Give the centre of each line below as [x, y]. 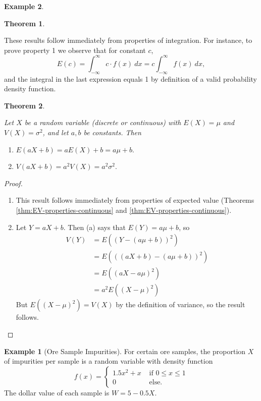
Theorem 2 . [24, 105]
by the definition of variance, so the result [180, 304]
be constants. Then [112, 132]
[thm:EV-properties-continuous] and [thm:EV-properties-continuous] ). [124, 210]
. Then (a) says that [94, 227]
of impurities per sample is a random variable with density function [109, 361]
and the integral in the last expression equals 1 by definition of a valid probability [130, 78]
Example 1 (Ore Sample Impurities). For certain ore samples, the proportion [125, 351]
